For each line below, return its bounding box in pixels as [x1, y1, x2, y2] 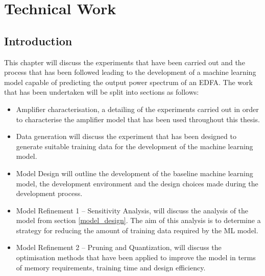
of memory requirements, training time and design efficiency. [16, 262, 206, 272]
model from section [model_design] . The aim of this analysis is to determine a [16, 215, 261, 226]
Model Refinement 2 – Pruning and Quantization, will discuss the [16, 242, 222, 253]
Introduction [4, 33, 73, 48]
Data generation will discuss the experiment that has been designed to [16, 131, 236, 142]
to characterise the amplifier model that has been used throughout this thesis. [16, 114, 260, 124]
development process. [16, 188, 83, 199]
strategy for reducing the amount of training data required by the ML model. [16, 225, 258, 235]
